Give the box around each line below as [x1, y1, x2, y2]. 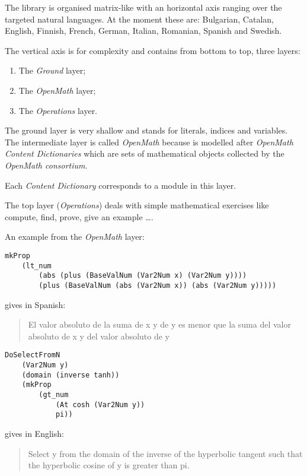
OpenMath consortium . [5, 158, 88, 171]
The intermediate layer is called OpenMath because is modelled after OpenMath [5, 135, 293, 148]
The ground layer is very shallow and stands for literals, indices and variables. [5, 124, 288, 137]
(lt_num [21, 261, 52, 270]
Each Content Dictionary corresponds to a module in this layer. [5, 179, 236, 191]
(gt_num [39, 390, 69, 399]
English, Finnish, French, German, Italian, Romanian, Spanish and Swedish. [5, 24, 282, 37]
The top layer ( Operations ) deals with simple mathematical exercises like [5, 199, 269, 211]
